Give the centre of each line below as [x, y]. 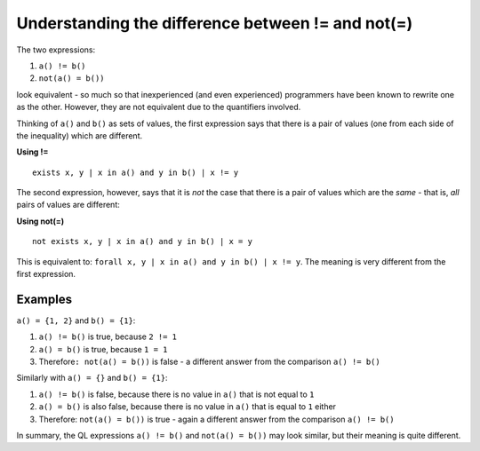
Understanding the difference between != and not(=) [215, 23]
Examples [44, 299]
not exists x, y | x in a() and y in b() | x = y [143, 241]
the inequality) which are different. [79, 135]
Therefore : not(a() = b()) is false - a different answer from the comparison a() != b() [210, 362]
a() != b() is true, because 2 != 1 [108, 336]
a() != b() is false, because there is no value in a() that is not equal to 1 [176, 394]
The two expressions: [56, 50]
